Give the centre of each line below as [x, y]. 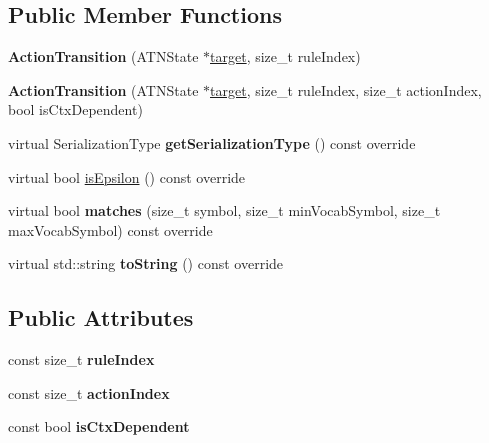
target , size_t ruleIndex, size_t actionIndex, [346, 89]
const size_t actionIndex [89, 392]
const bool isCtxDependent [99, 426]
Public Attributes [101, 317]
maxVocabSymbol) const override [110, 229]
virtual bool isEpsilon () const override [127, 176]
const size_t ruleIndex [81, 359]
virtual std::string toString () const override [146, 263]
